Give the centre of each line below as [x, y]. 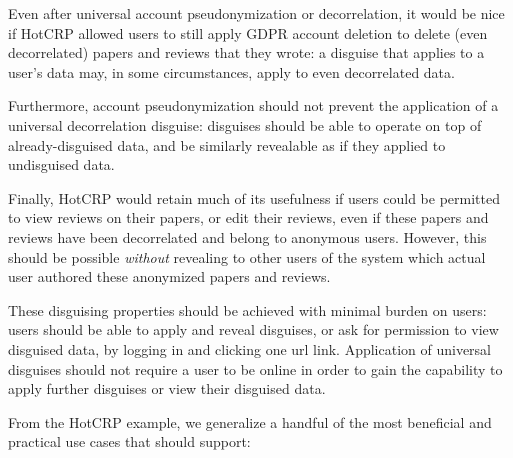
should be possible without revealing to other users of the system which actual [247, 256]
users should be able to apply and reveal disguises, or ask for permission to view [253, 329]
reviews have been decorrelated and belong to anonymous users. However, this [247, 236]
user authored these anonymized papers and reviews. [169, 276]
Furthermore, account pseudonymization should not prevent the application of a [253, 105]
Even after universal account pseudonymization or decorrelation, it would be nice [256, 13]
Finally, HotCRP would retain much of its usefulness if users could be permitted [254, 197]
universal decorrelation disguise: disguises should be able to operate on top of [245, 124]
